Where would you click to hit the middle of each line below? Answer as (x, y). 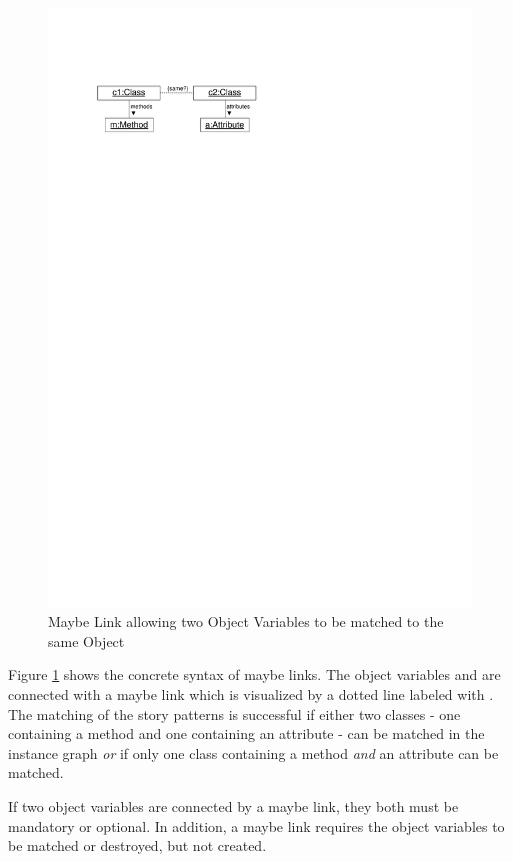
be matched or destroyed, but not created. (137, 845)
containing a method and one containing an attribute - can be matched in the (246, 733)
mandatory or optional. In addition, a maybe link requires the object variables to (256, 825)
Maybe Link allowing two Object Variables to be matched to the (246, 621)
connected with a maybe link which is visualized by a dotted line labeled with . (251, 694)
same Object (86, 640)
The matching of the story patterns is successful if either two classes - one (234, 713)
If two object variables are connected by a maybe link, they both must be (233, 806)
